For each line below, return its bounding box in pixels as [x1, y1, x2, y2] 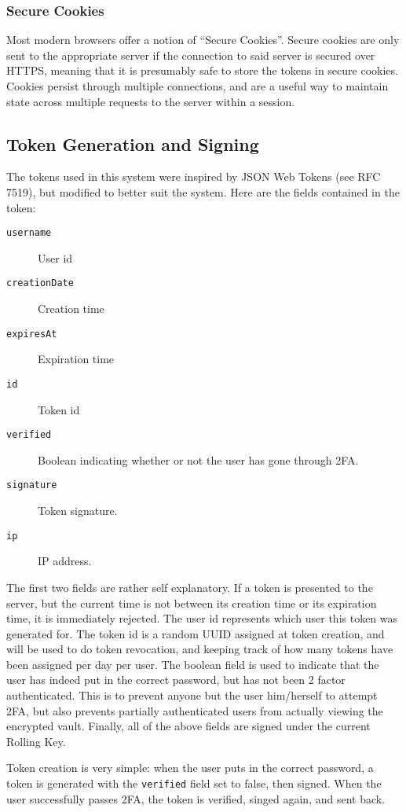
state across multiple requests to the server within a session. [6, 93, 295, 109]
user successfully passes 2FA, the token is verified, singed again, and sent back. [6, 790, 386, 806]
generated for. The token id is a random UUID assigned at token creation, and [6, 625, 385, 641]
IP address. [38, 553, 92, 569]
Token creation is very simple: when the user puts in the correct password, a [6, 759, 374, 776]
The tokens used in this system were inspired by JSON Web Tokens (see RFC [6, 168, 381, 185]
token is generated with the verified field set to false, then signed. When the [6, 775, 382, 792]
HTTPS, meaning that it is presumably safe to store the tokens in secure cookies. [6, 62, 398, 79]
